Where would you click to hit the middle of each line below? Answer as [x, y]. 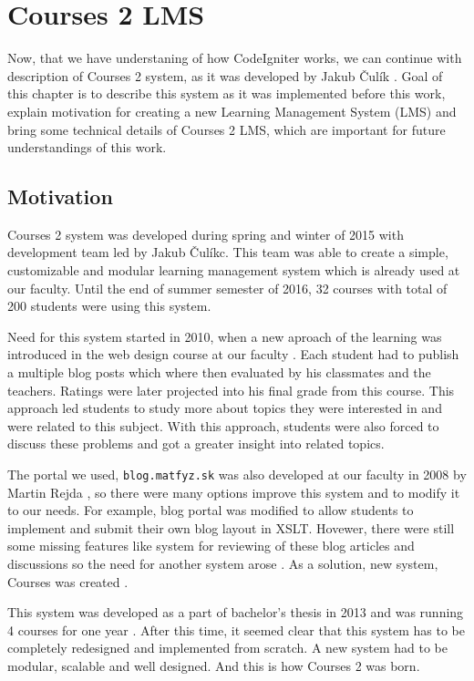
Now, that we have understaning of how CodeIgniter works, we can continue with [235, 58]
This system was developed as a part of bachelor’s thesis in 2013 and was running [236, 612]
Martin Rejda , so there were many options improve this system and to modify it [234, 492]
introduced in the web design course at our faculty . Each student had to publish [233, 354]
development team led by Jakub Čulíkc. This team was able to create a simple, [228, 252]
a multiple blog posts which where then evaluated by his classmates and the [219, 372]
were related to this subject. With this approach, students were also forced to [223, 425]
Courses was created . [68, 581]
